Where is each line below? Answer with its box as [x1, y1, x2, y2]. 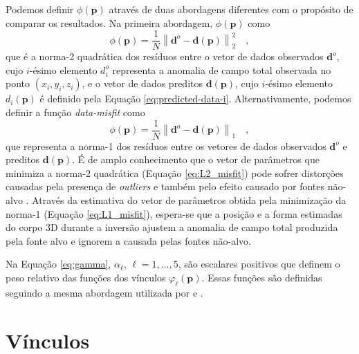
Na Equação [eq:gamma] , [6, 257, 111, 271]
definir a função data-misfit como [6, 105, 145, 120]
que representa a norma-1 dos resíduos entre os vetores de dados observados [6, 138, 326, 153]
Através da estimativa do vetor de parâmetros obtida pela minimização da [32, 193, 347, 207]
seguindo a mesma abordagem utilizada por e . [6, 285, 203, 299]
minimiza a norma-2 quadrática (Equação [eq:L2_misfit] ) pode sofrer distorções [6, 165, 344, 180]
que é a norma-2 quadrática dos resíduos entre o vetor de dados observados [6, 49, 324, 64]
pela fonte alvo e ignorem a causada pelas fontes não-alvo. [6, 233, 251, 248]
